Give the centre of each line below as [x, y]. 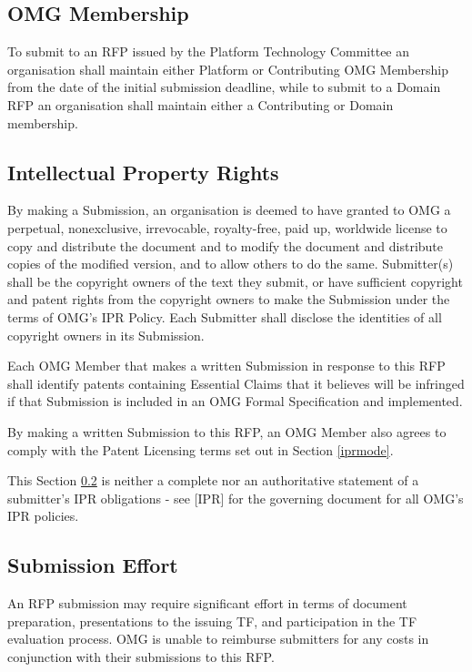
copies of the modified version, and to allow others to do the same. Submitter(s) [231, 264]
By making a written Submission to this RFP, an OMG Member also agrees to [227, 431]
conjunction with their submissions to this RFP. [141, 656]
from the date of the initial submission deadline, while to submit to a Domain [224, 87]
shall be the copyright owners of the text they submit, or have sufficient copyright [235, 281]
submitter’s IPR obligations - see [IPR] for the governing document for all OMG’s [236, 498]
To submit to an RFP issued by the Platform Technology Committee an [209, 51]
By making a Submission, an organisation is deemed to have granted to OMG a [229, 210]
